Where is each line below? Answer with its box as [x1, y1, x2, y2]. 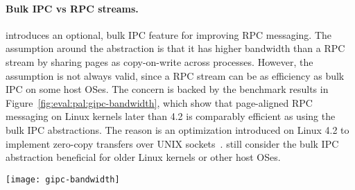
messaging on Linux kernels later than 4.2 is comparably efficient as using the [6, 109, 336, 123]
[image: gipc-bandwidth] [6, 174, 120, 184]
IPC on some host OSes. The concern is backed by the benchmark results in [6, 82, 329, 96]
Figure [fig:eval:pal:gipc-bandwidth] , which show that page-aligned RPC [6, 95, 313, 110]
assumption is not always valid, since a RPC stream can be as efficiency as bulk [6, 68, 345, 83]
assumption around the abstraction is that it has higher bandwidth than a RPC [6, 41, 345, 55]
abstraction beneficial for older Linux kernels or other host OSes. [6, 150, 281, 164]
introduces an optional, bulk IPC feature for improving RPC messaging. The [6, 27, 332, 42]
